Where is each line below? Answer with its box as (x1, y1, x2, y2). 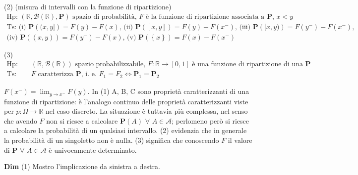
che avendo (4, 115, 37, 126)
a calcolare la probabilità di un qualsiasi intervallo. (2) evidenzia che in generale (4, 125, 247, 135)
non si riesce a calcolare (46, 115, 118, 126)
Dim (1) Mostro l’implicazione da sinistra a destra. (4, 161, 160, 172)
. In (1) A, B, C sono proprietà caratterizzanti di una (87, 86, 249, 96)
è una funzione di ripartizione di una (192, 61, 303, 68)
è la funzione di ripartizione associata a (145, 13, 265, 20)
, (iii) (235, 23, 251, 31)
